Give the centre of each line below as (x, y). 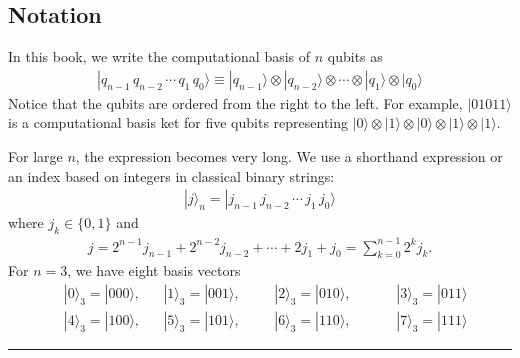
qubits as (355, 56)
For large (35, 156)
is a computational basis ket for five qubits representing (178, 122)
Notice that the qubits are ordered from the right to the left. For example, (235, 102)
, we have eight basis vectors (154, 270)
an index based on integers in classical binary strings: (171, 175)
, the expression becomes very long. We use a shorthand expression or (289, 156)
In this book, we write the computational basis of (159, 56)
